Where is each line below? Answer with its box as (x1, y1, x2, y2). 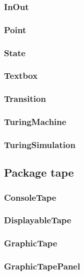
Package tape (4, 165, 74, 180)
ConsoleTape (4, 191, 56, 203)
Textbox (4, 69, 38, 82)
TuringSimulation (4, 138, 75, 151)
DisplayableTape (4, 214, 71, 226)
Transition (4, 92, 46, 105)
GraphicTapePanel (4, 260, 80, 272)
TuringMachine (4, 115, 66, 128)
